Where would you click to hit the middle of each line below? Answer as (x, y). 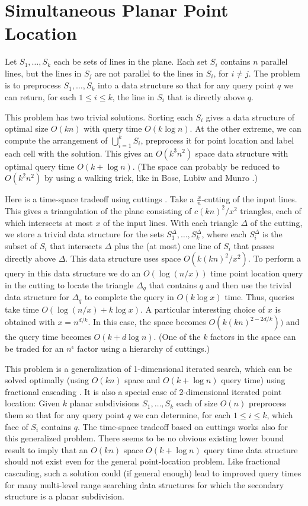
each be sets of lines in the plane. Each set (131, 61)
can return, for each (41, 96)
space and (142, 380)
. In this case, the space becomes (147, 322)
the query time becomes (48, 337)
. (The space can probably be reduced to (206, 166)
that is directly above (206, 96)
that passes (254, 245)
